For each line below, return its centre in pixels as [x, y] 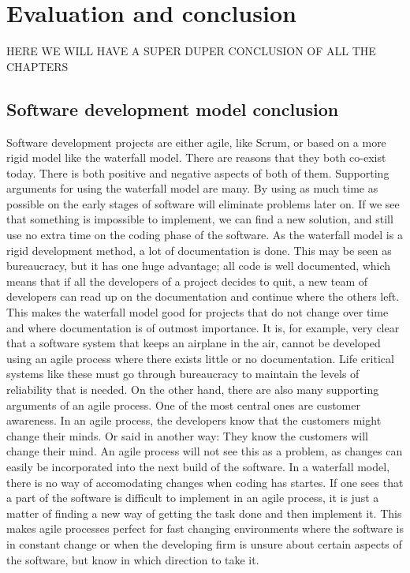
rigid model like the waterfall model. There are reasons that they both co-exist [196, 157]
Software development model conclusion [173, 109]
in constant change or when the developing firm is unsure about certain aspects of [204, 543]
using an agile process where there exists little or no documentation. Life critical [200, 358]
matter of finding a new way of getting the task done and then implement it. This [204, 513]
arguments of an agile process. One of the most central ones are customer [183, 404]
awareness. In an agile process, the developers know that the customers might [194, 420]
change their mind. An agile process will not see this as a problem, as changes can [205, 451]
